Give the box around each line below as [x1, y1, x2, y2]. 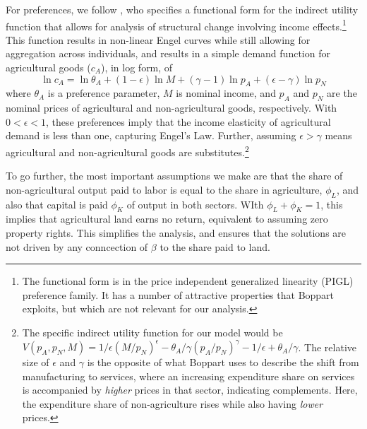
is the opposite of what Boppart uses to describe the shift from [87, 355, 359, 370]
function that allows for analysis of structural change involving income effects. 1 [6, 16, 347, 33]
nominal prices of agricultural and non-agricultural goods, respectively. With [6, 100, 337, 115]
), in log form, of [100, 60, 173, 75]
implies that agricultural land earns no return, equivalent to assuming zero [6, 211, 328, 226]
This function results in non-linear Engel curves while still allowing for [6, 32, 311, 47]
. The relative [298, 339, 356, 354]
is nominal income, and [176, 86, 276, 100]
